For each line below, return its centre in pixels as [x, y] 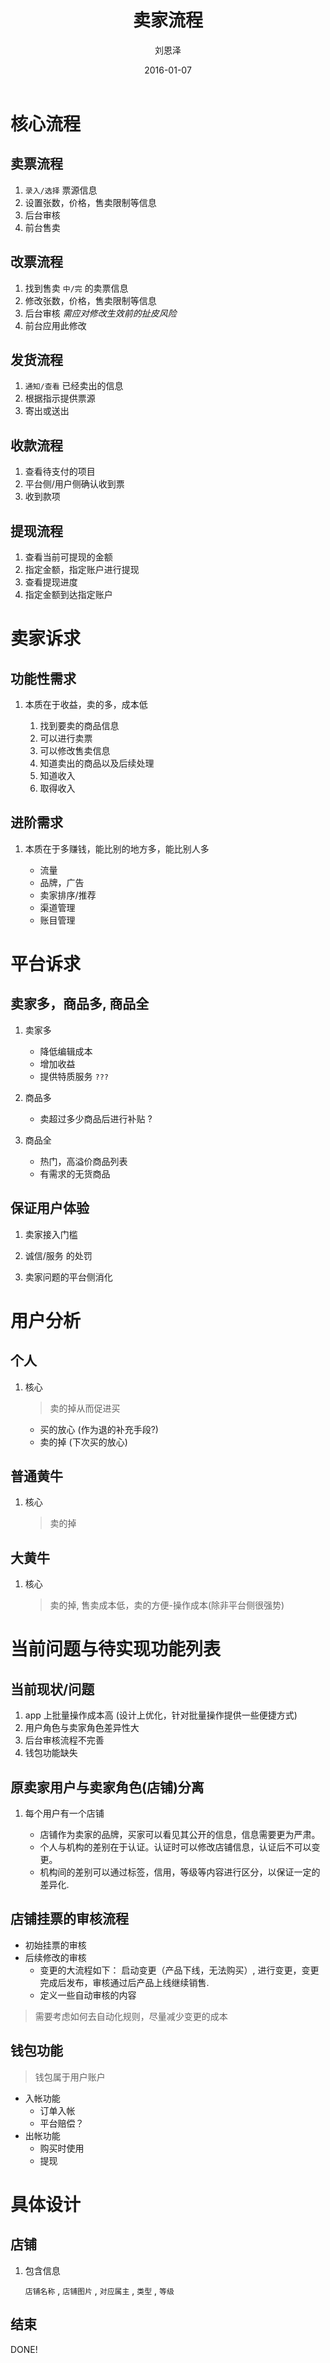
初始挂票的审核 [55, 1945]
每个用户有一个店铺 [64, 1813]
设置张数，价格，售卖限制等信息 [90, 202]
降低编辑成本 [66, 1051]
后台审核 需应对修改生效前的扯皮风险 [100, 313]
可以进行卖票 [66, 738]
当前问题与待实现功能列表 [116, 1649]
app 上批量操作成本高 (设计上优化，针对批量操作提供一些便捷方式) [161, 1715]
